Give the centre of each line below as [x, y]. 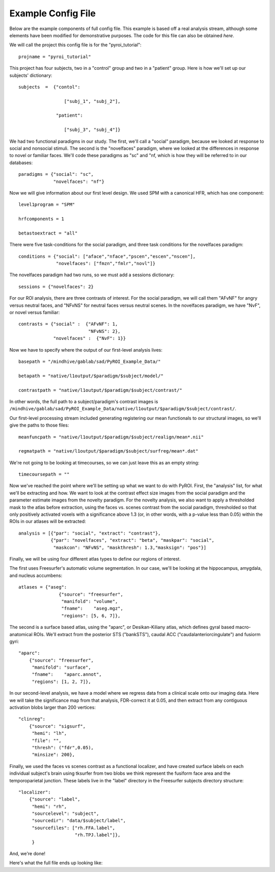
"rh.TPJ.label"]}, [98, 835]
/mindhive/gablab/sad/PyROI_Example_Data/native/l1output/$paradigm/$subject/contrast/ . [123, 409]
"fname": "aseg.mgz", [92, 609]
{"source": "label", [54, 799]
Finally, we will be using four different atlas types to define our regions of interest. [95, 559]
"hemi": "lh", [49, 733]
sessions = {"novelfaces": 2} [56, 286]
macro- [243, 627]
